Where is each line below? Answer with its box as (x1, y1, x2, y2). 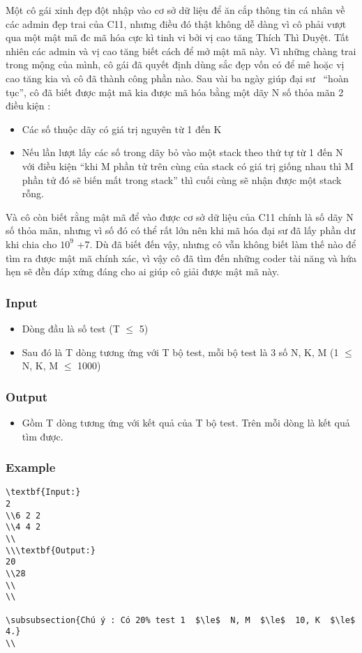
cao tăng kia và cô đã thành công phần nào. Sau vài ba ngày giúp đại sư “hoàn (6, 70, 349, 85)
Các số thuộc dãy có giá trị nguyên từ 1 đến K (22, 121, 222, 136)
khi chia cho (6, 236, 57, 251)
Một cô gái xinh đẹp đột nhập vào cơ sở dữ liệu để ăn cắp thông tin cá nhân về (6, 3, 345, 17)
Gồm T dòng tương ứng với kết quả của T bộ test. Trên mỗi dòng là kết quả (22, 415, 350, 429)
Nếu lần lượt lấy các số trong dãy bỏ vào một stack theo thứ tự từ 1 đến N (22, 145, 343, 160)
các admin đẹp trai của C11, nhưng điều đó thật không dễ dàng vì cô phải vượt (6, 16, 347, 31)
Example (6, 459, 56, 476)
